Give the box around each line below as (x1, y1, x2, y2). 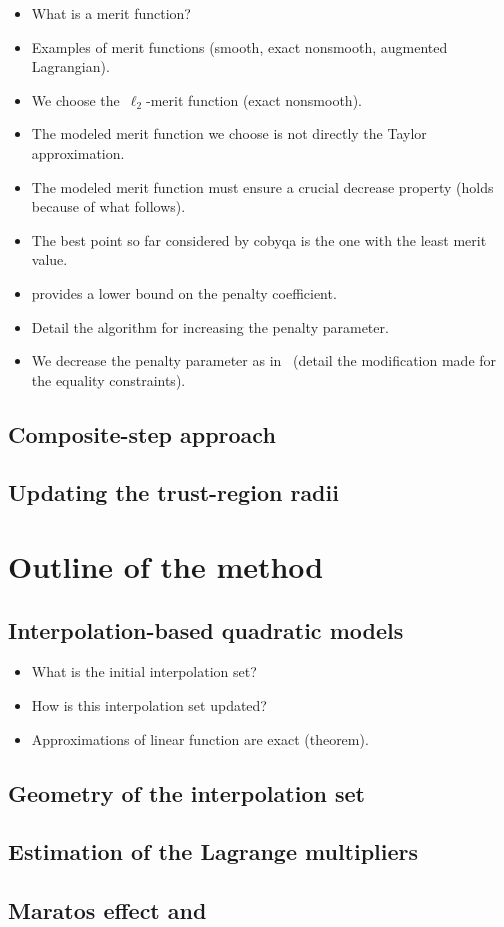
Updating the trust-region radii (8, 477, 339, 508)
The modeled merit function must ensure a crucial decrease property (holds (31, 176, 494, 197)
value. (31, 249, 68, 270)
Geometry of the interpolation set (8, 777, 365, 808)
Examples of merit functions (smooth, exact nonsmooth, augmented (31, 36, 448, 57)
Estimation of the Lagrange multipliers (8, 836, 419, 867)
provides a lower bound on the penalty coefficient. (31, 282, 337, 303)
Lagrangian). (31, 56, 110, 77)
